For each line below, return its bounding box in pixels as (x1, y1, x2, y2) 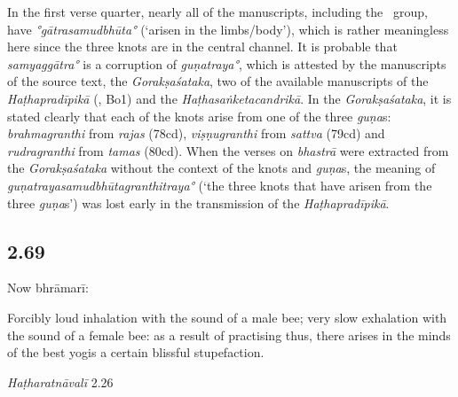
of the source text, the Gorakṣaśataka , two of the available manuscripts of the (7, 72, 429, 90)
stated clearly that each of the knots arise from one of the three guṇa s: (7, 106, 391, 125)
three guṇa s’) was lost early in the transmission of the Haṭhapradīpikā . (7, 193, 390, 212)
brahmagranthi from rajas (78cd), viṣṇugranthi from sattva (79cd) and (7, 124, 385, 143)
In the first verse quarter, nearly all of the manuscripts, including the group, (7, 3, 428, 20)
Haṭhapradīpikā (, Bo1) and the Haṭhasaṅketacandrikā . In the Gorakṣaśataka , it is (7, 89, 452, 107)
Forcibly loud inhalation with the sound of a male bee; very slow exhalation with (7, 307, 447, 326)
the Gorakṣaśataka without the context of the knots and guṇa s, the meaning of (7, 159, 436, 177)
